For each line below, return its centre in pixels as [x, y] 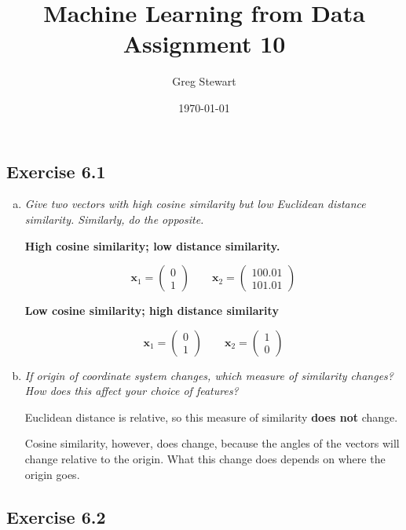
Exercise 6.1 [56, 171]
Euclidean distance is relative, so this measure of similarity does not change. [211, 417]
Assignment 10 [204, 44]
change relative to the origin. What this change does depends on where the [205, 459]
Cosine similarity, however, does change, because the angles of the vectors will [212, 443]
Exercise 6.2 [56, 516]
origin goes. [52, 474]
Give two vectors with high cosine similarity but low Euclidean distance [195, 204]
